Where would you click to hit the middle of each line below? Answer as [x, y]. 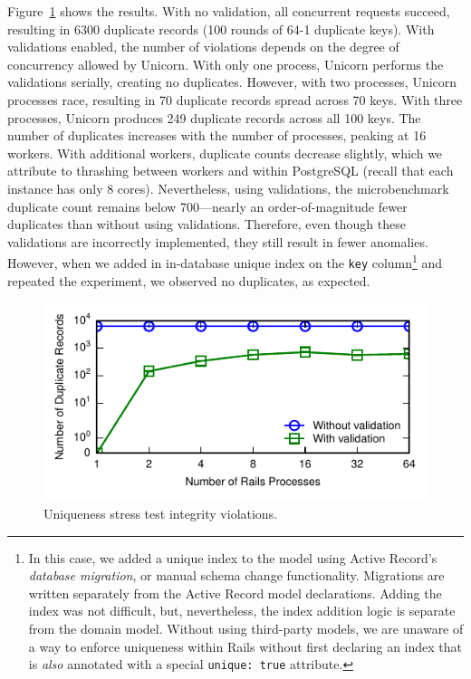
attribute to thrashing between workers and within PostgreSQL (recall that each [231, 171]
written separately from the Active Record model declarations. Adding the [235, 593]
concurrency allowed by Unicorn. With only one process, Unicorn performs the [226, 64]
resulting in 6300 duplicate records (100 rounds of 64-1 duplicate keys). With [221, 29]
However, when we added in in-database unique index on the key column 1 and [225, 261]
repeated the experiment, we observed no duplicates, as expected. [189, 280]
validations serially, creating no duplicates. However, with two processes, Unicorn [232, 82]
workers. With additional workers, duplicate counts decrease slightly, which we [225, 153]
